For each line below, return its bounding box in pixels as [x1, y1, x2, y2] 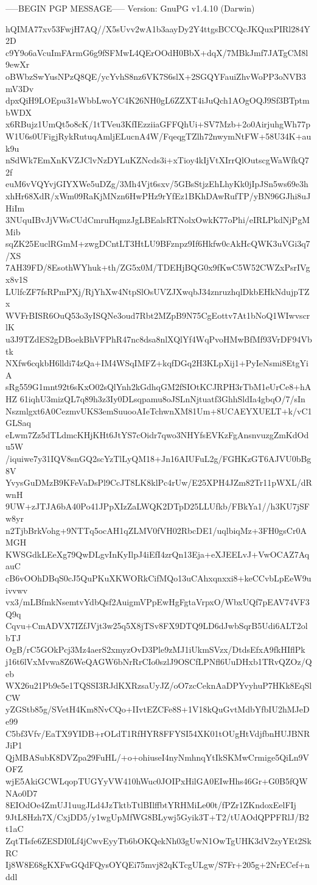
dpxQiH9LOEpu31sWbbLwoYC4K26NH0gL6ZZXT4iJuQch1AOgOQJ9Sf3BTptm [5, 94, 310, 107]
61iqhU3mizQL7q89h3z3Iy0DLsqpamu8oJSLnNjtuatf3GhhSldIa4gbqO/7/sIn [19, 393, 305, 405]
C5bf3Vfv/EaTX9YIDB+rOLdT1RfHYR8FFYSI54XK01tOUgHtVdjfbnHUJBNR [5, 727, 310, 739]
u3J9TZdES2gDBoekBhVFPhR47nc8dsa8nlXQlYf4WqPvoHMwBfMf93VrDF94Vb [5, 333, 312, 346]
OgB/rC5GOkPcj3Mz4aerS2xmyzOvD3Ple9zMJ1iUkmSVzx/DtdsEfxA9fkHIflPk [5, 643, 305, 656]
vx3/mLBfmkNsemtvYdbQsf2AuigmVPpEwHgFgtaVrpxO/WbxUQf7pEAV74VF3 [5, 595, 310, 608]
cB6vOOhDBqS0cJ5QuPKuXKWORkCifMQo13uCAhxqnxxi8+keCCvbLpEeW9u [5, 571, 312, 584]
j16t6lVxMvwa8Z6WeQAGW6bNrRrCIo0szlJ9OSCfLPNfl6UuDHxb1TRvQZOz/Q [5, 655, 312, 668]
